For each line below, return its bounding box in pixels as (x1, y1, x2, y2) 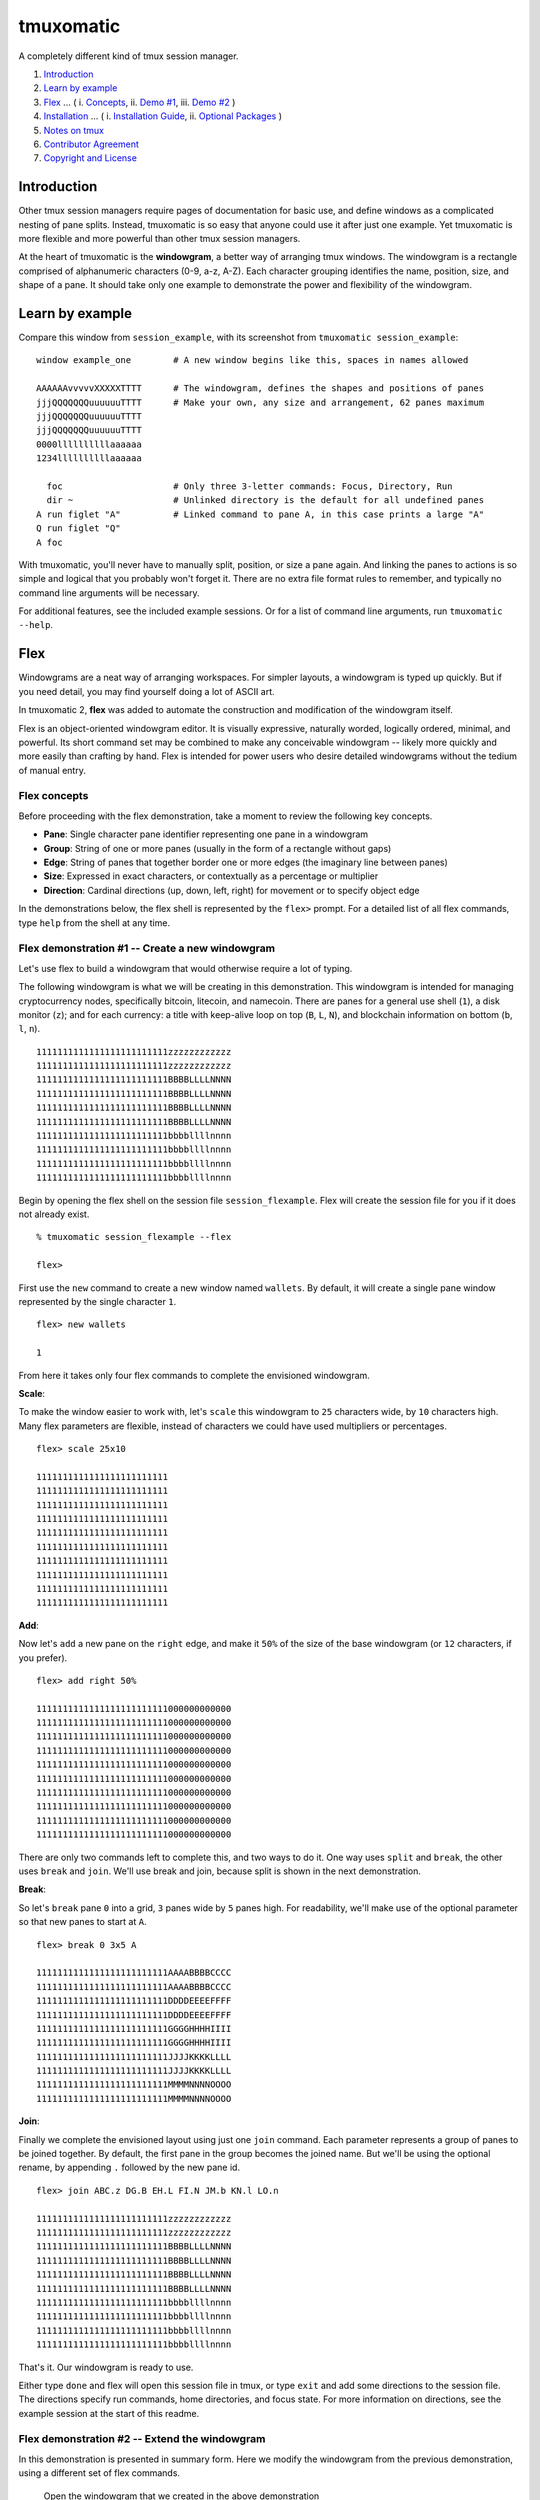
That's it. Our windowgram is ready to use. (18, 2361, 194, 2373)
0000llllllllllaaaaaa (36, 438, 142, 450)
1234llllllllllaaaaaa (36, 453, 142, 464)
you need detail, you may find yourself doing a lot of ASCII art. (18, 685, 275, 697)
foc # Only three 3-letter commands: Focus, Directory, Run (46, 480, 453, 492)
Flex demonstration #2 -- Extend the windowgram (18, 2432, 266, 2446)
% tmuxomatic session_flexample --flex (36, 1231, 232, 1243)
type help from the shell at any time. (18, 916, 170, 929)
